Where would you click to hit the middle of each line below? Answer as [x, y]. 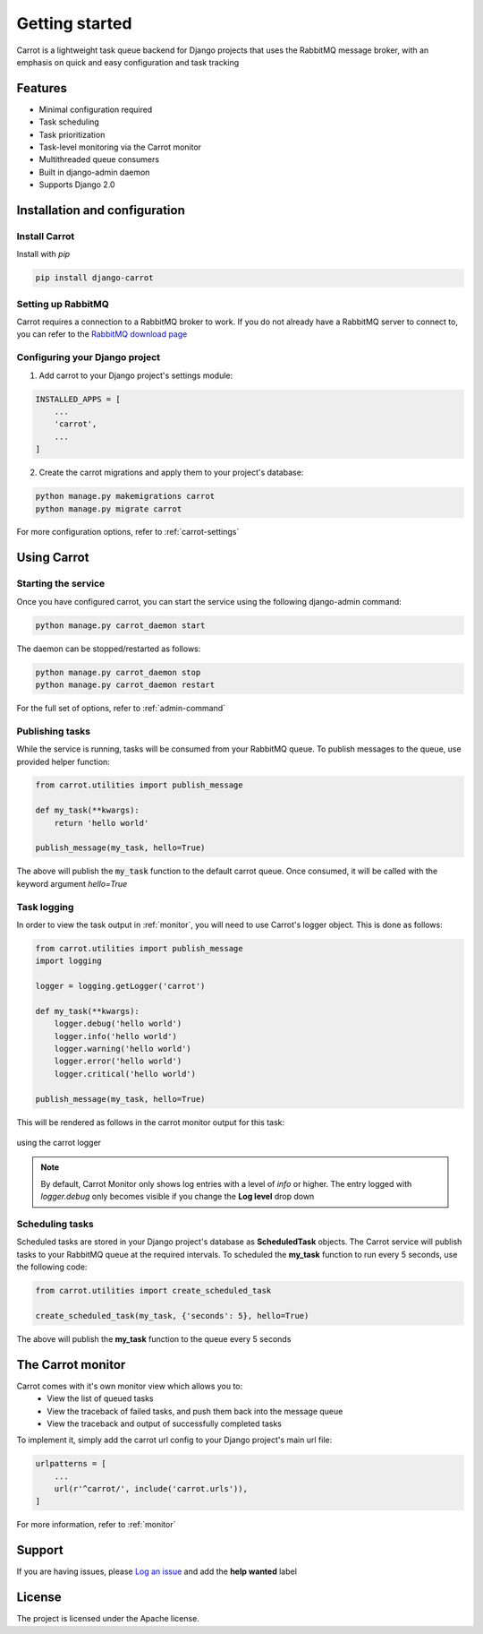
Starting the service [61, 584]
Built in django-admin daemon [94, 172]
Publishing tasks [54, 731]
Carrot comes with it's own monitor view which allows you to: [130, 1386]
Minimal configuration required [96, 109]
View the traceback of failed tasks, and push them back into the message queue [195, 1411]
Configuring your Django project [89, 357]
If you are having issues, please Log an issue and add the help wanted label [157, 1571]
